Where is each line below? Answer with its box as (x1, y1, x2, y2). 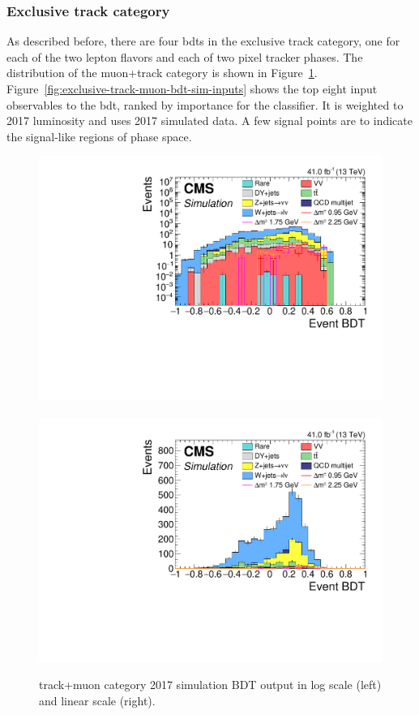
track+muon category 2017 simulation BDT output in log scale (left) (39, 676, 382, 693)
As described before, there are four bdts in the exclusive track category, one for (6, 32, 400, 50)
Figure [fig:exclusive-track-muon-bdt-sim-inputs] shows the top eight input (6, 80, 378, 97)
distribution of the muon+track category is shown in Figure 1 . (6, 64, 318, 81)
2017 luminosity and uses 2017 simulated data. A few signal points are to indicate (6, 112, 413, 129)
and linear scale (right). (39, 692, 156, 709)
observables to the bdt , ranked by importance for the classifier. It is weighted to (6, 96, 404, 113)
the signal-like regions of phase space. (6, 127, 192, 144)
